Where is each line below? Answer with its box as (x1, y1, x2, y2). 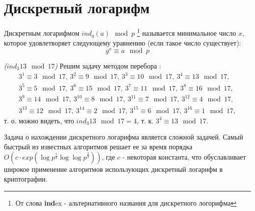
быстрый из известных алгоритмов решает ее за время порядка (4, 141, 193, 151)
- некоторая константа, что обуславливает (122, 152, 246, 162)
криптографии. (4, 174, 48, 184)
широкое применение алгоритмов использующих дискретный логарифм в (4, 164, 223, 174)
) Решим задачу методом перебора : (54, 60, 161, 70)
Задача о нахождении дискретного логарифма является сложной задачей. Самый (4, 132, 243, 142)
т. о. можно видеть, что (4, 115, 75, 125)
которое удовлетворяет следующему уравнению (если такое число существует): (4, 38, 241, 48)
